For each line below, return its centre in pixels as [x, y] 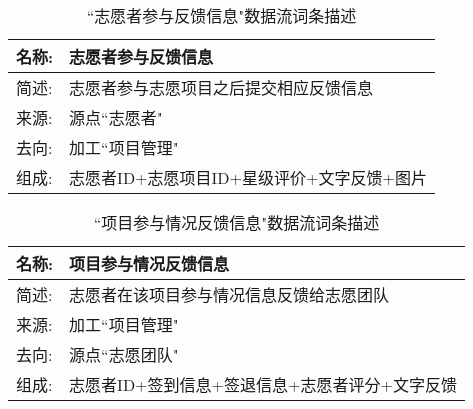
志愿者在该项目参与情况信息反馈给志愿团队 [229, 294]
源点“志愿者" [116, 117]
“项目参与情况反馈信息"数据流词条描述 [236, 222]
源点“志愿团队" [124, 354]
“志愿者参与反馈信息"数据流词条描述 [221, 15]
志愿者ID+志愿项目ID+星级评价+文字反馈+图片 [248, 177]
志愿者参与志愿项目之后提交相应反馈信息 [221, 87]
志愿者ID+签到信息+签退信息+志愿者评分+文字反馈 [263, 384]
